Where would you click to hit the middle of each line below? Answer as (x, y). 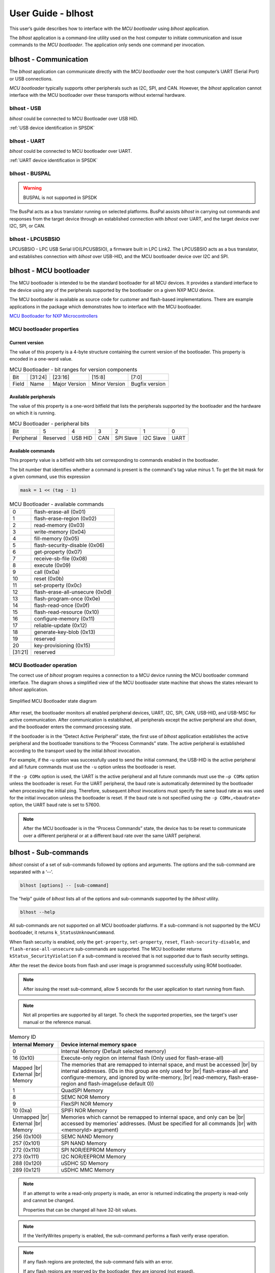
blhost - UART (27, 141)
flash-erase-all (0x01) (60, 512)
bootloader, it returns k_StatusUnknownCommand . (62, 932)
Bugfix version (148, 384)
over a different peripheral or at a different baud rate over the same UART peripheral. (112, 836)
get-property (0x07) (58, 552)
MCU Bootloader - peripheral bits (49, 424)
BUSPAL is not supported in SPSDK (60, 197)
